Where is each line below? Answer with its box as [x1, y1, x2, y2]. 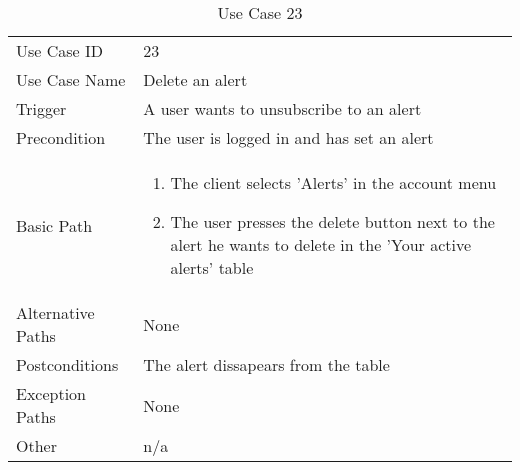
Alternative [16, 301, 95, 324]
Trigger [16, 97, 67, 120]
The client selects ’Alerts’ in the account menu [170, 171, 497, 194]
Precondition [16, 126, 106, 149]
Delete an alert [143, 68, 248, 91]
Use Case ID [16, 39, 104, 62]
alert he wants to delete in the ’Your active [170, 233, 472, 256]
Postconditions [16, 353, 119, 376]
